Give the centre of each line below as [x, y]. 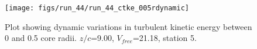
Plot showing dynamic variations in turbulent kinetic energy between [128, 26]
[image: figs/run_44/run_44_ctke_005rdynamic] [97, 8]
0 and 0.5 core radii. [41, 38]
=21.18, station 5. [165, 38]
